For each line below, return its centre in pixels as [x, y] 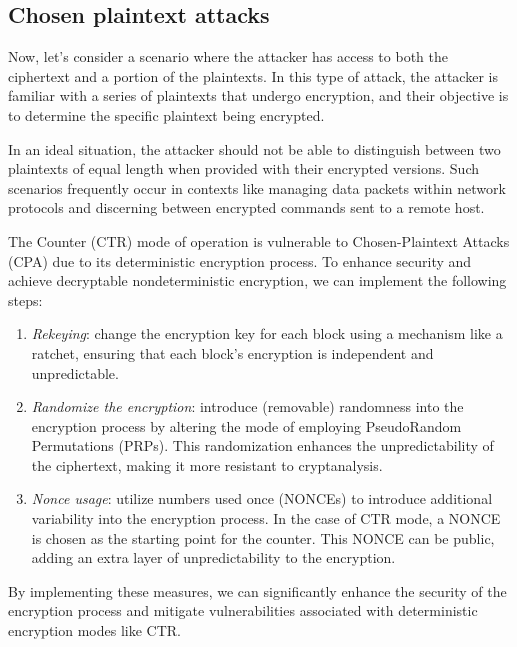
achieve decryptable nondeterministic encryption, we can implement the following [257, 280]
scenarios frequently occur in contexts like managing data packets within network [257, 187]
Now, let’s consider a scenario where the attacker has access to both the [228, 56]
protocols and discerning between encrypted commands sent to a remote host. [246, 207]
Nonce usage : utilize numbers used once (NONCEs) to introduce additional [262, 498]
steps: [25, 299]
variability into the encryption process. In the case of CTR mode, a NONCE [266, 518]
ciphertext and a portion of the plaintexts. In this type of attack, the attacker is [253, 75]
